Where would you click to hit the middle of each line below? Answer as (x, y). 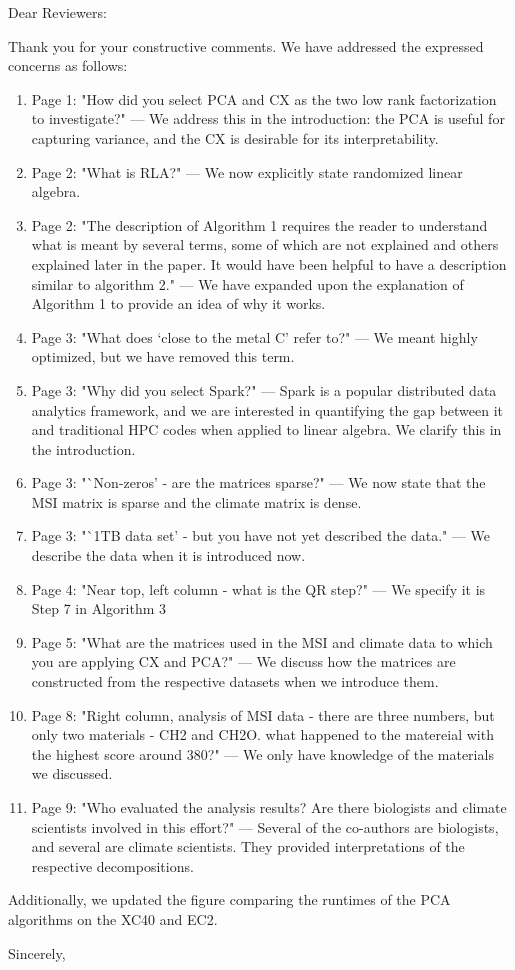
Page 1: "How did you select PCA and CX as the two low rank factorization (264, 98)
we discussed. (72, 773)
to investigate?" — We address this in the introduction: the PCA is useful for (268, 118)
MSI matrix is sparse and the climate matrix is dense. (196, 501)
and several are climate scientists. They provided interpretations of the (248, 846)
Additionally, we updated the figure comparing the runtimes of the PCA (229, 899)
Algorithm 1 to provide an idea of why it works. (178, 303)
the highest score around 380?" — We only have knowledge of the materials (262, 753)
